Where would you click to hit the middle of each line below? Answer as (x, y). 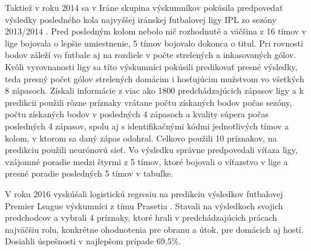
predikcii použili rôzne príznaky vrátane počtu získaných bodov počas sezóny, (149, 102)
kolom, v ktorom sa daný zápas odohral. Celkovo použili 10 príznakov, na (141, 138)
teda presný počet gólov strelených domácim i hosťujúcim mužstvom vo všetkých (155, 78)
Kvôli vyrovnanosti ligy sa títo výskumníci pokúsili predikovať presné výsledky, (151, 66)
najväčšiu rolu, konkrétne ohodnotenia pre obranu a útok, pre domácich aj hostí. (154, 229)
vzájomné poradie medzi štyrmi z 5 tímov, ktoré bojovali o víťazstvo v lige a (146, 161)
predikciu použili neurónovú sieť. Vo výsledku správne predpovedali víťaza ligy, (151, 150)
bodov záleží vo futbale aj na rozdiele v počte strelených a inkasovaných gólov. (151, 55)
